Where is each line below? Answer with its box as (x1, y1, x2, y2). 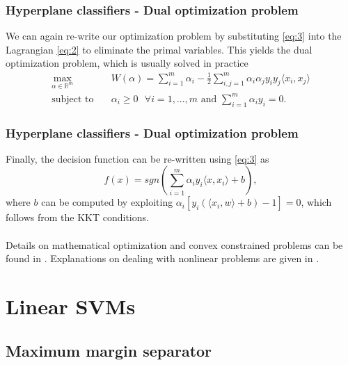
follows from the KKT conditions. (6, 210, 149, 225)
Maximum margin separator (6, 339, 212, 361)
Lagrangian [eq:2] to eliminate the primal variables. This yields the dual (6, 42, 313, 56)
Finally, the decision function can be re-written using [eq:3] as (6, 151, 269, 165)
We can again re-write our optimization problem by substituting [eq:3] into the (6, 29, 342, 43)
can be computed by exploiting (41, 195, 173, 209)
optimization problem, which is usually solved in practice (6, 56, 248, 70)
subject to (52, 94, 94, 104)
